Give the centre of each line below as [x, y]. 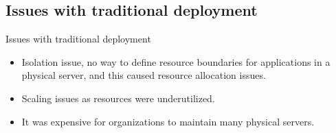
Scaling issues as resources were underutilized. [118, 98]
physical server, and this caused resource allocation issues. [144, 75]
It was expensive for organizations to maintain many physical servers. [168, 121]
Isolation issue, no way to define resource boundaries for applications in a [176, 61]
